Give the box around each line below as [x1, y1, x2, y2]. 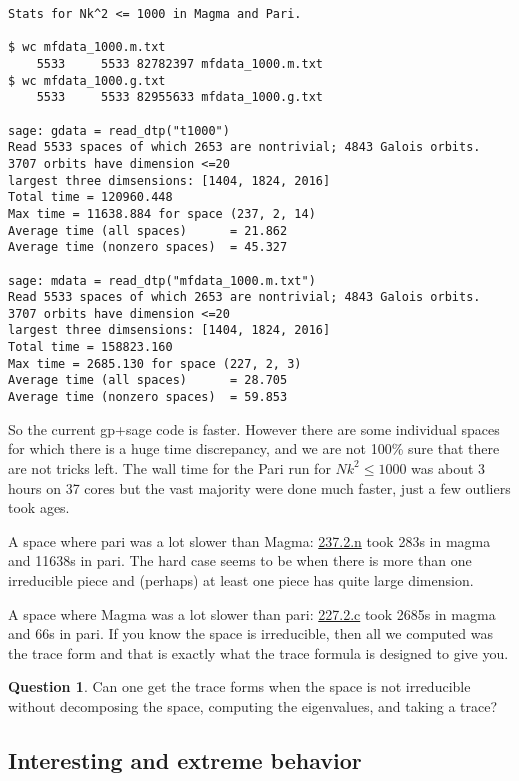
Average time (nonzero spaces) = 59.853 [8, 390, 288, 405]
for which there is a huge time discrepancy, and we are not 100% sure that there [8, 438, 500, 459]
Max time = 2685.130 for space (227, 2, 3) [8, 356, 302, 371]
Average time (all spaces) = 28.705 [8, 373, 288, 388]
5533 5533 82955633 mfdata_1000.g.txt [36, 90, 323, 105]
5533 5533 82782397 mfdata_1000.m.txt [36, 56, 323, 71]
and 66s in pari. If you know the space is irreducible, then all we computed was [8, 623, 493, 644]
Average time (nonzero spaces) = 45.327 [8, 240, 288, 255]
